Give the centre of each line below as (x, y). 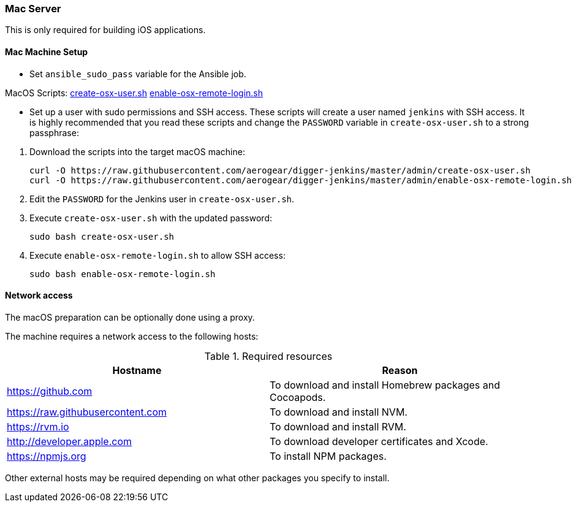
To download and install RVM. (338, 426)
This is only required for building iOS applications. (105, 30)
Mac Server (33, 9)
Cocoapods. (298, 397)
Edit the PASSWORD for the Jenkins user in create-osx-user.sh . (162, 199)
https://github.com (50, 391)
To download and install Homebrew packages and (385, 385)
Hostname (137, 370)
